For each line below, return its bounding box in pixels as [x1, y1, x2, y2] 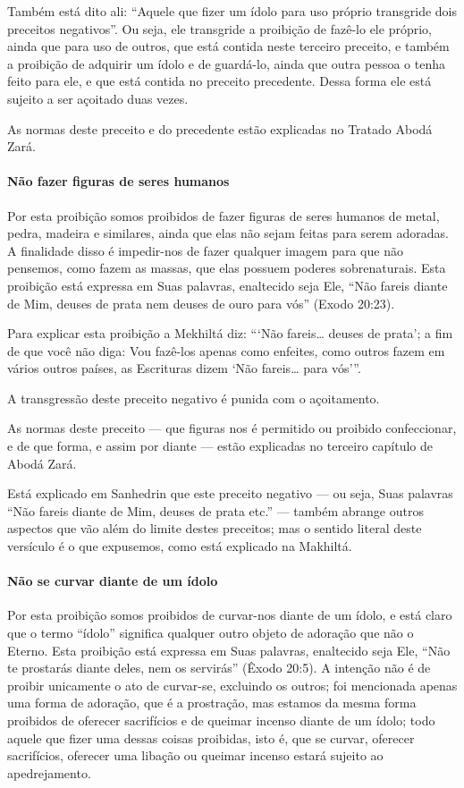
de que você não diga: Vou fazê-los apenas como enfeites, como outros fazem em [7, 341, 445, 360]
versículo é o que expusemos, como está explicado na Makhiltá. [7, 537, 352, 555]
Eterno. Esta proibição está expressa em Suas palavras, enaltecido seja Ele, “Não [7, 640, 451, 659]
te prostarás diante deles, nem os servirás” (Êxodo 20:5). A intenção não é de [7, 658, 431, 677]
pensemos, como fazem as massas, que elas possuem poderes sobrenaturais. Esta [7, 258, 446, 277]
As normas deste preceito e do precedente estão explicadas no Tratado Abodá [7, 119, 433, 138]
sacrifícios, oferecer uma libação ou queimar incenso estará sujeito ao [7, 746, 384, 765]
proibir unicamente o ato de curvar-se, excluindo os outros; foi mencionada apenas [7, 675, 458, 694]
